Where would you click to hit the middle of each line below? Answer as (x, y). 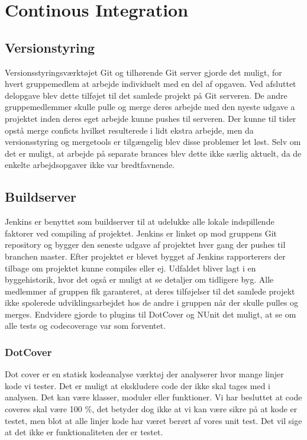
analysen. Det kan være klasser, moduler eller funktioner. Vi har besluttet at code (153, 397)
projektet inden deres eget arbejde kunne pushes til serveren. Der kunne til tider (151, 118)
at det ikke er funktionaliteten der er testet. (84, 432)
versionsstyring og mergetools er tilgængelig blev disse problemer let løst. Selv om (153, 142)
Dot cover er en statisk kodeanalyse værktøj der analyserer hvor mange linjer (144, 374)
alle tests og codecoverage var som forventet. (85, 326)
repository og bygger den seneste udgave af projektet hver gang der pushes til (145, 245)
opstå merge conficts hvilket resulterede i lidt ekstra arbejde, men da (129, 130)
